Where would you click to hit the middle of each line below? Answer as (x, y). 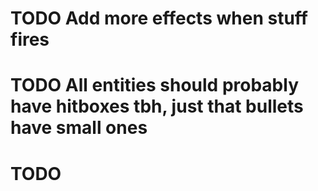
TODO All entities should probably (154, 85)
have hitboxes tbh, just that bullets (157, 106)
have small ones (79, 128)
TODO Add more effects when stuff (159, 18)
